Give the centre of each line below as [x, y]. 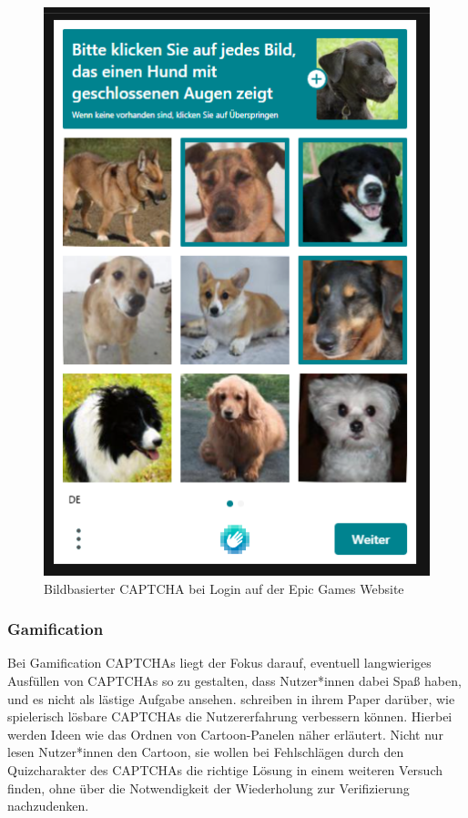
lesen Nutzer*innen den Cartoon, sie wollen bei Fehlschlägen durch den [206, 752]
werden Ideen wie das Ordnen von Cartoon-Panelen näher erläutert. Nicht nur [225, 734]
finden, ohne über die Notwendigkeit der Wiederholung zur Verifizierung [209, 787]
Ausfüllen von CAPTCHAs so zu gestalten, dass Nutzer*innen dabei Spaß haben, [234, 681]
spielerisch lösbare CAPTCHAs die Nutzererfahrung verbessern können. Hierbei [230, 716]
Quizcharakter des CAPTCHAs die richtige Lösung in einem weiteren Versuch [225, 770]
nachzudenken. [48, 806]
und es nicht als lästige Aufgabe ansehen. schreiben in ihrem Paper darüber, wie [231, 698]
